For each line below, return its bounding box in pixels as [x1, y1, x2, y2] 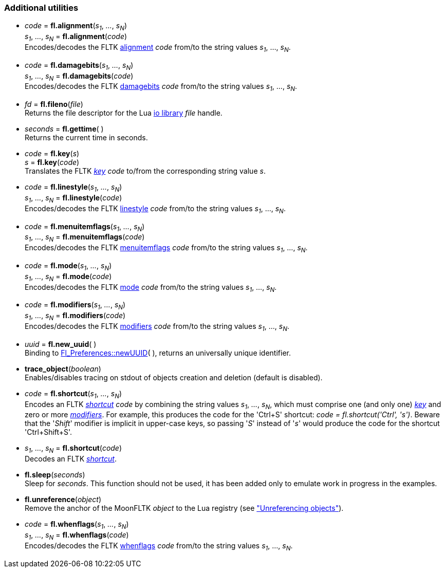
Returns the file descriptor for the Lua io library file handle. [25, 108, 222, 118]
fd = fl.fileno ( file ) [25, 100, 83, 109]
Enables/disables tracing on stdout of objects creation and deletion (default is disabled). [25, 373, 323, 382]
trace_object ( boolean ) [25, 364, 101, 373]
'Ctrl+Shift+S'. [25, 428, 72, 437]
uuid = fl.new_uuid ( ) [25, 339, 97, 348]
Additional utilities [4, 3, 79, 13]
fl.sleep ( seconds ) [25, 470, 85, 479]
